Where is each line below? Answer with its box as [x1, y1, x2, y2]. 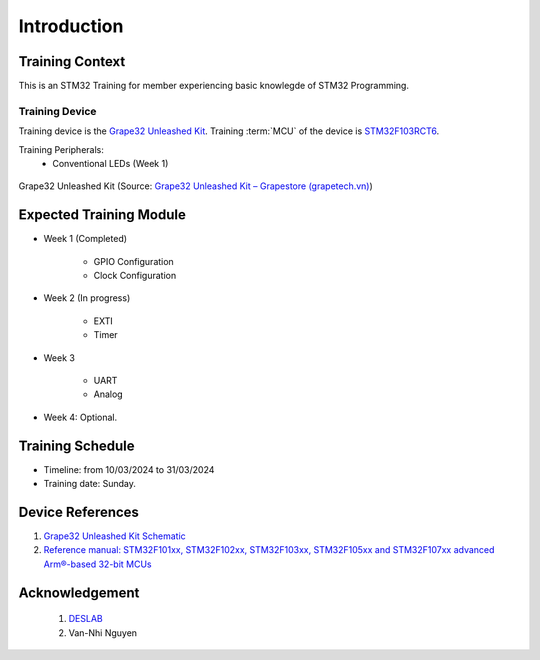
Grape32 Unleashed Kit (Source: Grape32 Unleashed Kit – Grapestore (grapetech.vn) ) [18, 180, 374, 192]
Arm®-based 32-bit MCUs [43, 558, 152, 570]
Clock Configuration [93, 270, 177, 282]
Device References [18, 503, 140, 520]
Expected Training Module [18, 206, 187, 224]
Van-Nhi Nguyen [68, 626, 138, 639]
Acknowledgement [18, 584, 140, 601]
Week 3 [43, 351, 75, 364]
